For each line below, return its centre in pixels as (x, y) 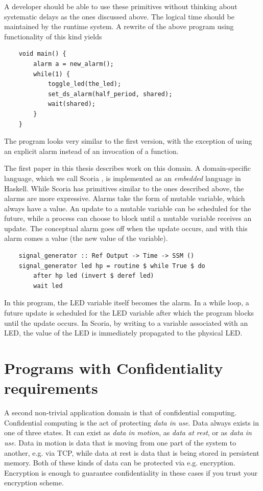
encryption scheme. (34, 483)
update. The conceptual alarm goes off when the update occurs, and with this (126, 228)
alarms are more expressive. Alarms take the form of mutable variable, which (125, 198)
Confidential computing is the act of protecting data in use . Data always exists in (132, 422)
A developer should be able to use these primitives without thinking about (121, 6)
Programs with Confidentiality (114, 368)
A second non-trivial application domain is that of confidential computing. (121, 412)
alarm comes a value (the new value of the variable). (86, 238)
